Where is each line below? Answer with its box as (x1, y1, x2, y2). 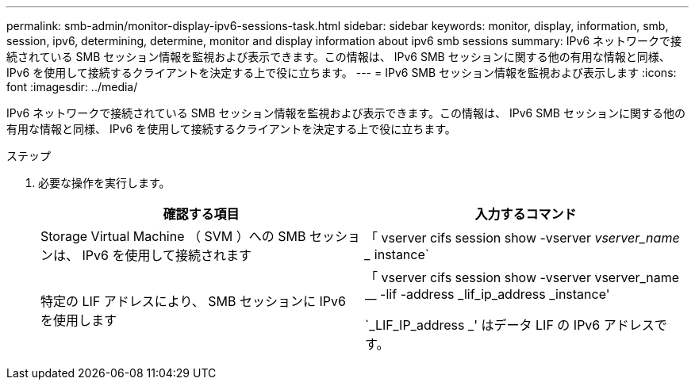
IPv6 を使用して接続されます (82, 247, 252, 263)
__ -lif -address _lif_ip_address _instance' (365, 286, 610, 302)
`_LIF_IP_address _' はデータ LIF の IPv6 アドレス (365, 317, 655, 333)
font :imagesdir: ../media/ (6, 80, 138, 94)
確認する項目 (163, 206, 240, 222)
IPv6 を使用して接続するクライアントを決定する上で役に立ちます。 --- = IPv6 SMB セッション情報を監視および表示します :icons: (6, 66, 677, 79)
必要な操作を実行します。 (38, 176, 171, 189)
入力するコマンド (474, 206, 577, 222)
